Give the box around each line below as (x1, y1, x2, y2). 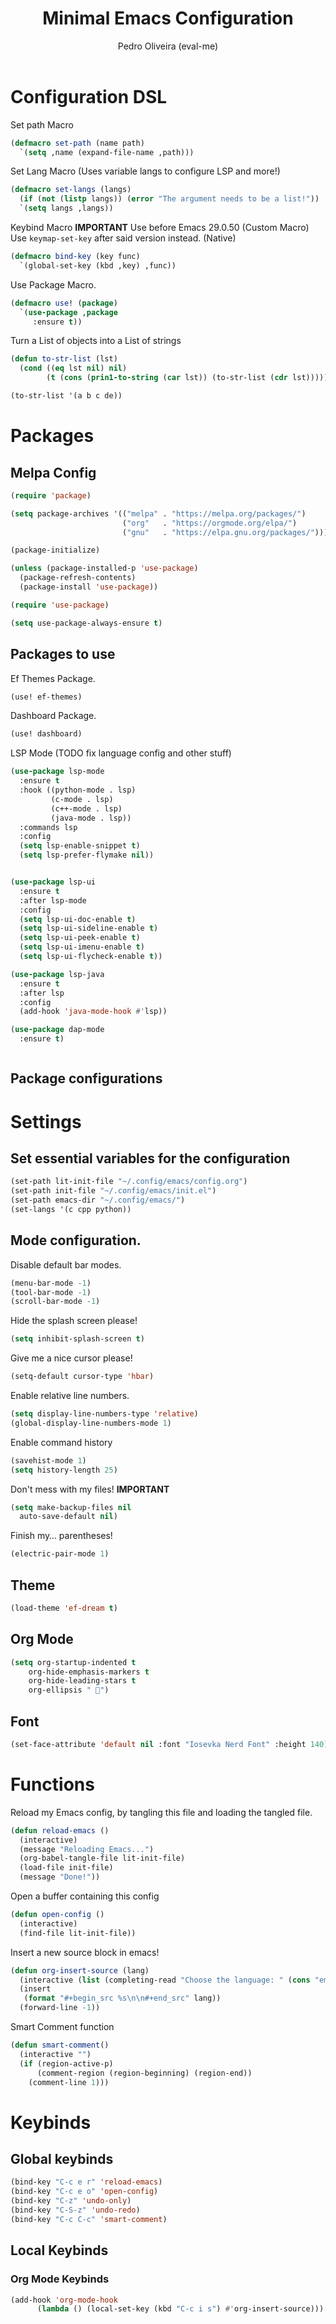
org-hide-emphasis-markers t (28, 1667, 150, 1677)
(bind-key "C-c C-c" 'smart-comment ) (10, 2214, 168, 2224)
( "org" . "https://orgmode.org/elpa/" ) (121, 518, 298, 528)
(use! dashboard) (10, 729, 83, 739)
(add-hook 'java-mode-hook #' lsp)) (19, 1007, 168, 1017)
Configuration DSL (10, 85, 168, 108)
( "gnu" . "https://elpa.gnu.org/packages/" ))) (121, 527, 329, 537)
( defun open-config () (10, 1910, 105, 1920)
